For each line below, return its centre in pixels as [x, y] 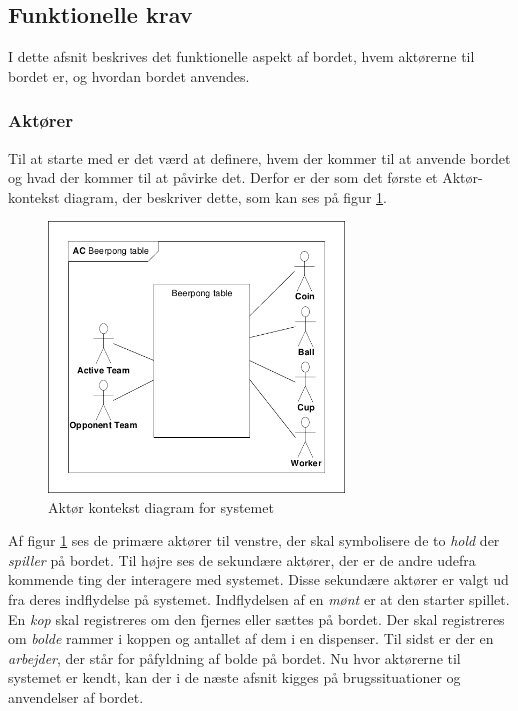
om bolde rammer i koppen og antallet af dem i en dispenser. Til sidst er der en [251, 638]
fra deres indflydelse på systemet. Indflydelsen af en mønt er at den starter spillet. [259, 598]
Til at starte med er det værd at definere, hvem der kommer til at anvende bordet [259, 157]
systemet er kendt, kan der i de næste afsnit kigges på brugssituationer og [234, 677]
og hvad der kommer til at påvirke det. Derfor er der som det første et [223, 177]
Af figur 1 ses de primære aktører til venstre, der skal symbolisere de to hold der [254, 540]
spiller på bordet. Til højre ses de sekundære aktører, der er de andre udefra [242, 559]
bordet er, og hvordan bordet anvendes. [129, 75]
